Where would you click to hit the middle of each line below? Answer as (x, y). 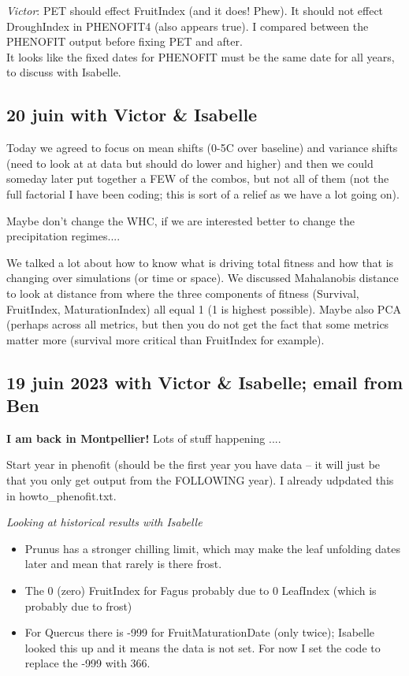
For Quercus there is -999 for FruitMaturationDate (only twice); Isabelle (200, 632)
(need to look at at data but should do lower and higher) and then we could (190, 163)
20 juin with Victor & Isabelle (132, 115)
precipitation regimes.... (63, 236)
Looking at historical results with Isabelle (104, 522)
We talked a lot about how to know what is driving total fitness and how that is (200, 262)
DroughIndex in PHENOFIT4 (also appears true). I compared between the (188, 26)
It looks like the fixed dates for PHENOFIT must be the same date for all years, (201, 56)
